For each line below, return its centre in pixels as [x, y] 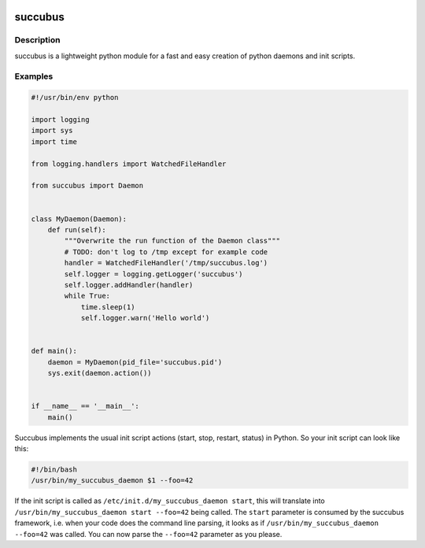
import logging [60, 120]
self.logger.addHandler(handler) [129, 285]
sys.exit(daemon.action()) [100, 373]
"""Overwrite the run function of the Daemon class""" [172, 241]
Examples [34, 76]
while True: [87, 296]
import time [54, 141]
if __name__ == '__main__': [85, 406]
